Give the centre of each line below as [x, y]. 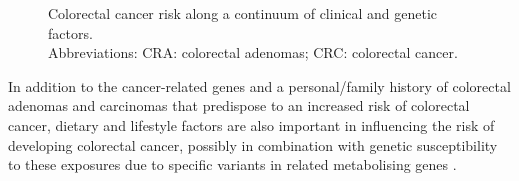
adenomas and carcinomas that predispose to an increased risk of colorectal [239, 105]
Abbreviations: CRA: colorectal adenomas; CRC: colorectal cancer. [253, 52]
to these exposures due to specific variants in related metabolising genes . [232, 164]
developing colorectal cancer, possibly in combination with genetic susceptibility [253, 144]
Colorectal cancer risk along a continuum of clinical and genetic [243, 13]
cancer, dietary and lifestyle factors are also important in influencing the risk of [251, 124]
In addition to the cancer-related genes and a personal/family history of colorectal [259, 85]
